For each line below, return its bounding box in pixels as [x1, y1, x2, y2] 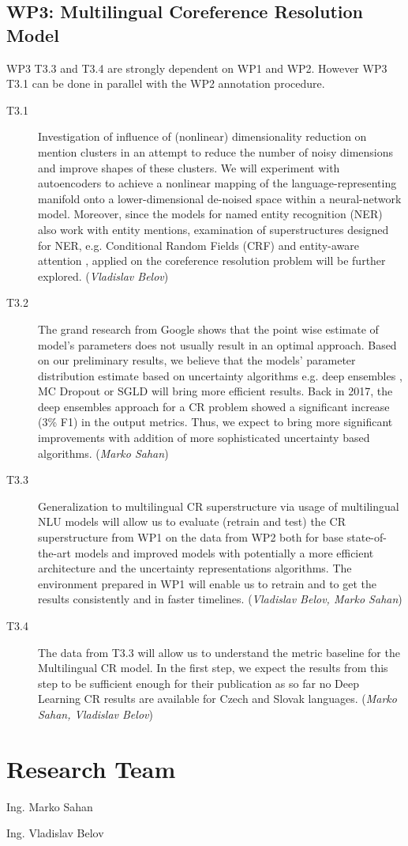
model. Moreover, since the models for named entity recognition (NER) [38, 206, 383, 222]
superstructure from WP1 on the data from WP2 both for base [38, 529, 344, 546]
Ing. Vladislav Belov [6, 825, 104, 841]
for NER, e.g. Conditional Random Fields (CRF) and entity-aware [38, 236, 359, 253]
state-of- [346, 529, 387, 546]
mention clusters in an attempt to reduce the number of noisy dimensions [38, 143, 394, 160]
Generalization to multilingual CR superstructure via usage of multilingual [38, 497, 399, 514]
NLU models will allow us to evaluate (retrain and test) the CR [38, 513, 346, 530]
